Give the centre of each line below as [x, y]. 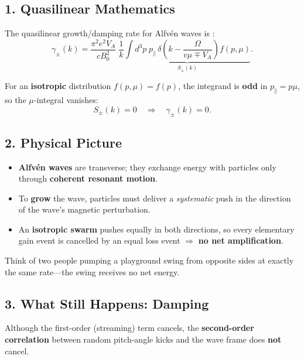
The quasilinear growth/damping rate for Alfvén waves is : [110, 33]
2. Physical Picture [64, 142]
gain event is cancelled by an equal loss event [99, 240]
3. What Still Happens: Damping [107, 303]
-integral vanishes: [66, 99]
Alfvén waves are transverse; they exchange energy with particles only [147, 167]
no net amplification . [241, 240]
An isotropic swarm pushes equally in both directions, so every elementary [156, 229]
